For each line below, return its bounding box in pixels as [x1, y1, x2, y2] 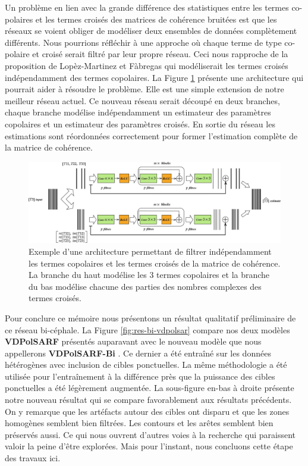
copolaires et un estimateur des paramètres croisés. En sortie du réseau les [5, 117, 275, 130]
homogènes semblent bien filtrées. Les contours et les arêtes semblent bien [5, 417, 274, 429]
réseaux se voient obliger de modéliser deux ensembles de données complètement [5, 24, 297, 37]
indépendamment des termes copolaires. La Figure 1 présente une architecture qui [5, 71, 304, 83]
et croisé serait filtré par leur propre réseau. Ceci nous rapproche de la [32, 48, 288, 60]
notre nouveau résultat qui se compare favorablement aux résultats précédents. [5, 393, 292, 406]
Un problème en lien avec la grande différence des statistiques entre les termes [5, 1, 289, 13]
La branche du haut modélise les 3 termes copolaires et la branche [29, 268, 270, 281]
